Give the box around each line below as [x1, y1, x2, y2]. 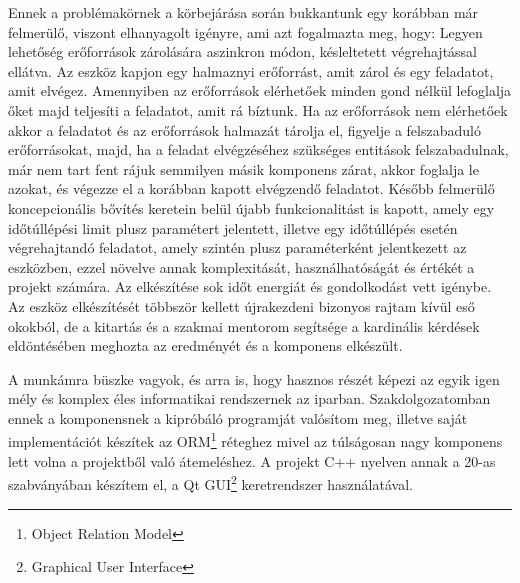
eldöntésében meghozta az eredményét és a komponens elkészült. [8, 335, 403, 356]
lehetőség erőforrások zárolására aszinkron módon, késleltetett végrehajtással [8, 41, 478, 62]
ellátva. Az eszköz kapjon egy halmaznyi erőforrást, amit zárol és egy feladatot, [8, 60, 494, 81]
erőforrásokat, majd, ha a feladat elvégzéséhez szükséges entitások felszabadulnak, [8, 139, 509, 160]
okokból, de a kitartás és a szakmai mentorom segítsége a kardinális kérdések [8, 315, 480, 336]
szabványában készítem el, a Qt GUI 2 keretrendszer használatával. [8, 471, 413, 494]
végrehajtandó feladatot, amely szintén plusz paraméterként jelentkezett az [8, 237, 467, 258]
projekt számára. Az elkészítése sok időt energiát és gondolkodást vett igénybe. [8, 276, 492, 297]
